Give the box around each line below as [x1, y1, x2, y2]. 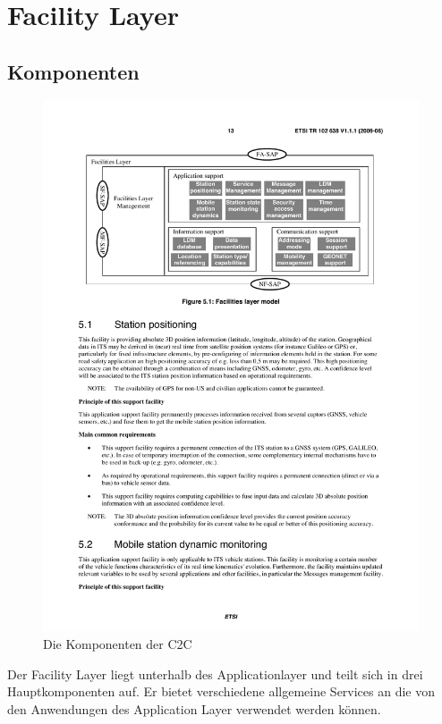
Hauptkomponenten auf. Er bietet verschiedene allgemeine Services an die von [7, 682, 436, 701]
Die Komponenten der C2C [43, 635, 192, 653]
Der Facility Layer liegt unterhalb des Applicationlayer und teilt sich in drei [7, 664, 423, 683]
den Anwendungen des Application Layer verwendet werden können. [7, 699, 381, 718]
